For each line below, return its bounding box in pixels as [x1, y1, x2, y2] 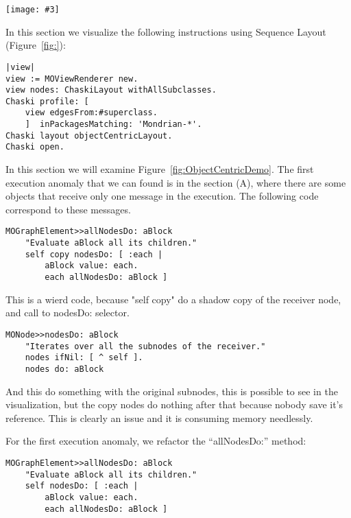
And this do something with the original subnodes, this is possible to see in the [5, 384, 338, 398]
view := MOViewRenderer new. [5, 73, 138, 84]
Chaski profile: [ [5, 96, 89, 106]
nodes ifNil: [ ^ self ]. [25, 353, 143, 363]
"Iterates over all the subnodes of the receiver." [25, 341, 266, 351]
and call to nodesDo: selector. [5, 305, 130, 320]
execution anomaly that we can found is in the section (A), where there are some [5, 175, 346, 189]
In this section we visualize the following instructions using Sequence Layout [5, 24, 326, 38]
